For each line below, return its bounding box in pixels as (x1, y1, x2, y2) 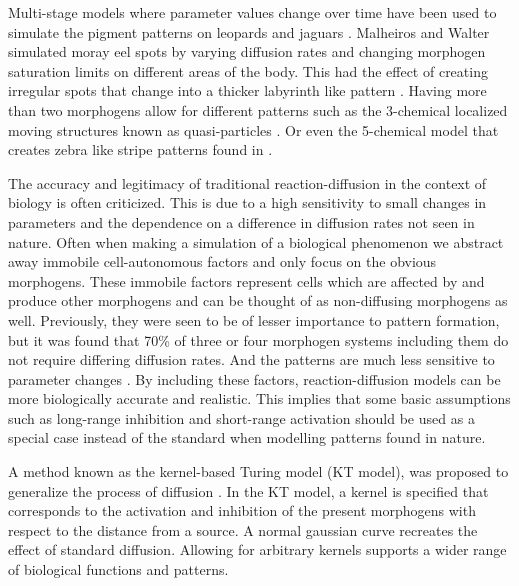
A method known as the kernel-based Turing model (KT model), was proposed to (8, 461, 509, 482)
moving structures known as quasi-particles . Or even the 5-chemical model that (8, 119, 499, 140)
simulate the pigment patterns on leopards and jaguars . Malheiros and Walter (8, 21, 490, 42)
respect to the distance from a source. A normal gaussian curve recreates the (8, 519, 478, 540)
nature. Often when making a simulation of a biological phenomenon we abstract (8, 231, 504, 252)
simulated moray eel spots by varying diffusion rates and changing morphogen (8, 41, 486, 62)
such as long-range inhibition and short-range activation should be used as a (8, 407, 475, 428)
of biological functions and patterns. (8, 559, 229, 580)
